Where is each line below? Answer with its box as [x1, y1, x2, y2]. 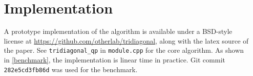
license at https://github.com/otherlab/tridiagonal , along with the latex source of [4, 35, 249, 46]
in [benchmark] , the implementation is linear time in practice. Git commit [4, 54, 225, 64]
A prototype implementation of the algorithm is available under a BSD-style [4, 26, 232, 36]
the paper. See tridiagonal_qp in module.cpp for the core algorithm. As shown [4, 45, 244, 55]
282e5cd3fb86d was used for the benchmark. [4, 64, 138, 74]
